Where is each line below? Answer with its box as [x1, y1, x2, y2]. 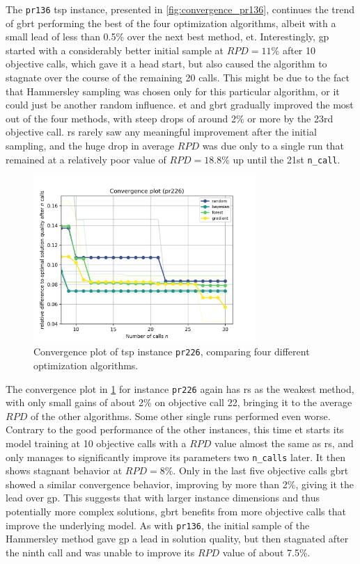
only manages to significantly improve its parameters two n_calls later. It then [6, 449, 346, 464]
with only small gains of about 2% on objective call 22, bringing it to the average [6, 395, 352, 410]
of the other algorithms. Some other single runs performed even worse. [30, 408, 331, 423]
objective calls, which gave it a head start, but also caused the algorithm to [6, 56, 327, 71]
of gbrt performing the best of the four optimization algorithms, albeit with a [6, 15, 336, 30]
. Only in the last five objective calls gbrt [173, 463, 349, 478]
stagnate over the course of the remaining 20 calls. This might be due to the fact [6, 70, 350, 85]
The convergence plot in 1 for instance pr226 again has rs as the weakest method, [6, 381, 354, 396]
